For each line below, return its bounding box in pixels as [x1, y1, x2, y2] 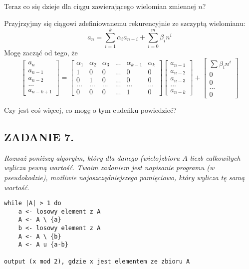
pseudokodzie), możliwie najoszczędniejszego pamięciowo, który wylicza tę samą [4, 172, 245, 182]
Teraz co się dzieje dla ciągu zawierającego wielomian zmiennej [4, 1, 196, 11]
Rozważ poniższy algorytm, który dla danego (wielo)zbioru [4, 152, 180, 163]
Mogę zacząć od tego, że [4, 47, 78, 58]
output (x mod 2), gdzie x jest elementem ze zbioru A [4, 258, 190, 265]
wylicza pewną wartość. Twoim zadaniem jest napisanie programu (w [4, 162, 215, 173]
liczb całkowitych [190, 152, 241, 163]
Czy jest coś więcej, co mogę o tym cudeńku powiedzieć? [4, 104, 177, 115]
